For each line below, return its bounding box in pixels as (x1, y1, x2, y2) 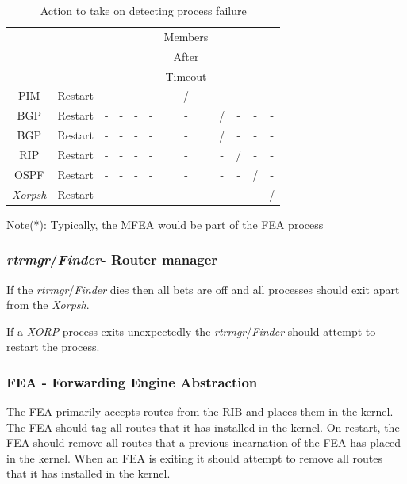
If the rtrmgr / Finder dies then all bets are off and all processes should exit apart (6, 280, 400, 297)
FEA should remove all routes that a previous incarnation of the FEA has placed (6, 434, 401, 451)
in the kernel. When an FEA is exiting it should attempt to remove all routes (6, 449, 383, 466)
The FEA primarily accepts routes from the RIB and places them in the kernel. (6, 403, 394, 420)
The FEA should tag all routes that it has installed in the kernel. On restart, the (6, 418, 400, 435)
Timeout (165, 67, 207, 84)
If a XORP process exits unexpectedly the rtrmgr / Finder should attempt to (6, 322, 376, 339)
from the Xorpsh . (6, 296, 90, 313)
